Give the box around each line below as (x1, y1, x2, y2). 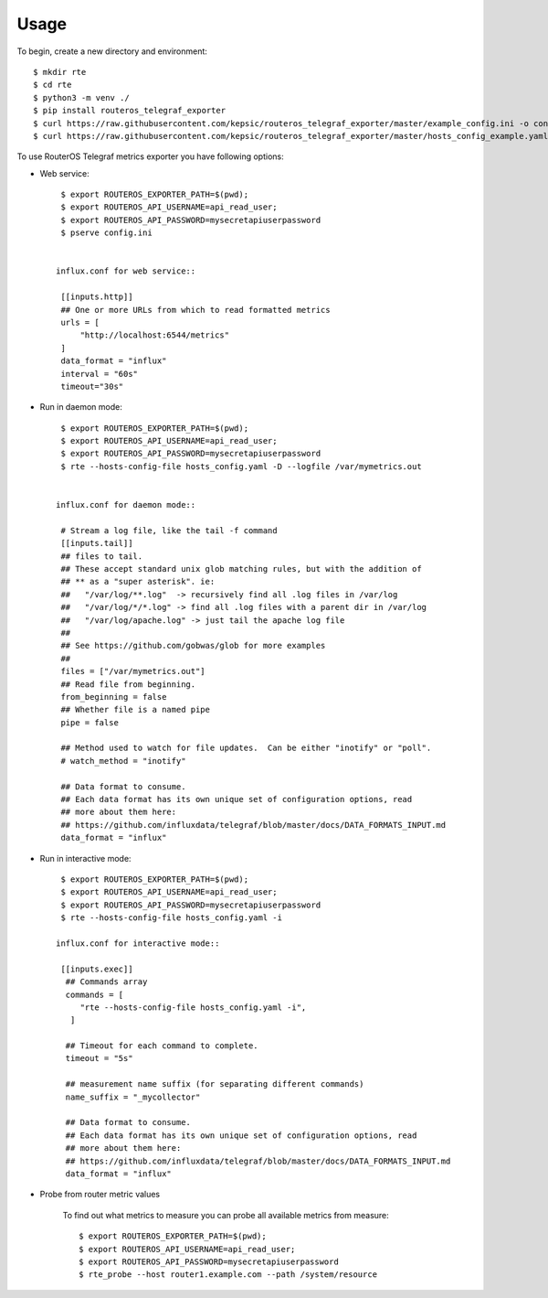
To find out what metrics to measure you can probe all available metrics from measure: (62, 1209, 390, 1220)
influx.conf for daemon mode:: (56, 499, 196, 510)
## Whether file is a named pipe (60, 704, 210, 715)
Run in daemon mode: (39, 402, 122, 413)
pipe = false (60, 717, 119, 727)
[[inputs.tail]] (60, 538, 133, 549)
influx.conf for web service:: (56, 266, 196, 276)
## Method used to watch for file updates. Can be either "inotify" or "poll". (60, 743, 432, 754)
